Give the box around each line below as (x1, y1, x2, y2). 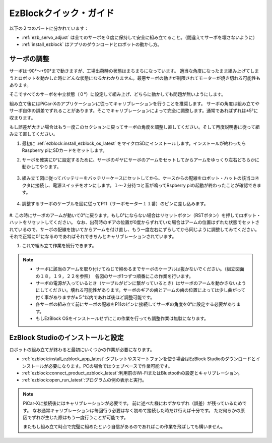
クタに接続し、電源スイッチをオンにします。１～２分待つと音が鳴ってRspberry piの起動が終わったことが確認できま (22, 182, 261, 188)
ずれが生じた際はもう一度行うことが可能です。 (31, 414, 128, 420)
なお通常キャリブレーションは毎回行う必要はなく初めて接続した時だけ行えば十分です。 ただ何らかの (32, 407, 241, 413)
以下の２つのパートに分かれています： (9, 25, 89, 31)
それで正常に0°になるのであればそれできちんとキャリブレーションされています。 (9, 234, 177, 240)
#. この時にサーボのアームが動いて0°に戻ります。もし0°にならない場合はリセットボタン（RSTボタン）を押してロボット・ (9, 212, 261, 218)
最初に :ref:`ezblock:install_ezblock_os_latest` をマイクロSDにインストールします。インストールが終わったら (22, 140, 246, 146)
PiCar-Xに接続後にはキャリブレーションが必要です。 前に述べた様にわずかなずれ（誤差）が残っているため (23, 400, 243, 406)
